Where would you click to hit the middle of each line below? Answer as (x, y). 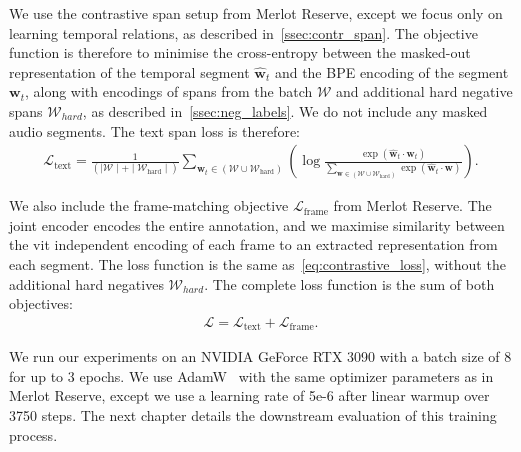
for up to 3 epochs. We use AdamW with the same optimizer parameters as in (251, 375)
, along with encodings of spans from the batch (168, 91)
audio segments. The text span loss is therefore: (155, 130)
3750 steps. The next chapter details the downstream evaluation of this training (253, 415)
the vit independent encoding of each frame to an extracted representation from (253, 244)
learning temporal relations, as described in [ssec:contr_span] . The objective (243, 32)
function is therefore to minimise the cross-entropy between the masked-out (240, 52)
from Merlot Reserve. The (412, 205)
